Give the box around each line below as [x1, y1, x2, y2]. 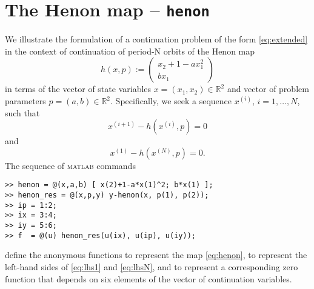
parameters [5, 95, 46, 107]
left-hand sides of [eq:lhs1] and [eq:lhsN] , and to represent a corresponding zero [5, 260, 298, 273]
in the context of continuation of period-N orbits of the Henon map [5, 44, 255, 57]
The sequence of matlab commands [5, 159, 136, 171]
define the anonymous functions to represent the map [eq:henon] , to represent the [5, 248, 307, 261]
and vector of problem [227, 82, 309, 95]
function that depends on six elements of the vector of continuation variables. [5, 272, 292, 285]
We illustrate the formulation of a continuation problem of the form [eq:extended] [5, 33, 308, 45]
